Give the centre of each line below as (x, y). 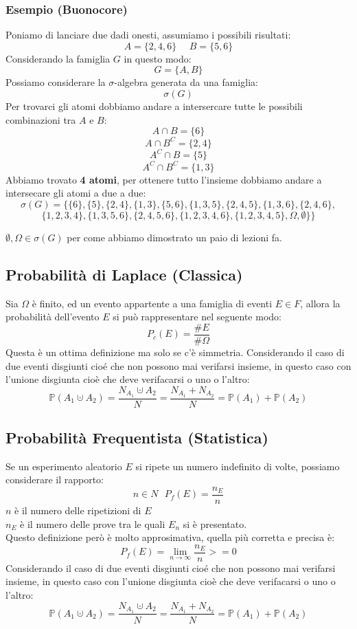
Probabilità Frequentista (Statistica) (137, 437)
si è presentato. (215, 523)
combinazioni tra (41, 119)
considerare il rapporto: (55, 479)
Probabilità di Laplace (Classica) (124, 274)
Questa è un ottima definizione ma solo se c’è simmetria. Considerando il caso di (175, 352)
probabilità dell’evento (53, 317)
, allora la (320, 303)
